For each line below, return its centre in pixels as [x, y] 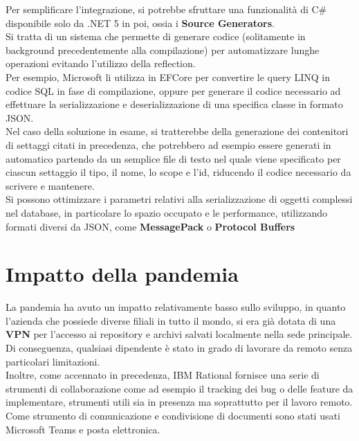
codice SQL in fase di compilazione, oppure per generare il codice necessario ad [173, 90]
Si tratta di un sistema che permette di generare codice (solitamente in [156, 36]
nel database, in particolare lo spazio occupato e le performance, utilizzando [167, 212]
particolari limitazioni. [53, 361]
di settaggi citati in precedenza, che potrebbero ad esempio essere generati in [168, 144]
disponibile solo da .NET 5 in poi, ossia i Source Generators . [140, 22]
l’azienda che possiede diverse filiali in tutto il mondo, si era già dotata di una [171, 320]
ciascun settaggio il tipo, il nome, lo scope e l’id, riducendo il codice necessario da [178, 172]
